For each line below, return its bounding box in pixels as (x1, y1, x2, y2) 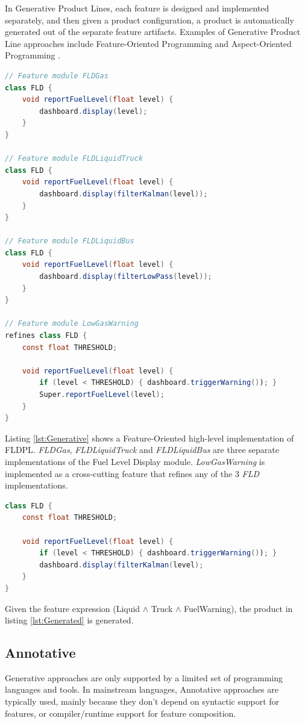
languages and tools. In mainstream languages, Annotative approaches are (5, 683, 278, 696)
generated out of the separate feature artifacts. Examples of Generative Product (5, 25, 301, 38)
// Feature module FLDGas (5, 71, 108, 80)
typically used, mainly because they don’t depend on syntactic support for (5, 695, 280, 708)
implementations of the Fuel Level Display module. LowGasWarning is (5, 455, 265, 467)
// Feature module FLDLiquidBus (5, 237, 134, 246)
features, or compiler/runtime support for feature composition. (5, 707, 236, 719)
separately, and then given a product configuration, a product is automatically (5, 13, 294, 26)
